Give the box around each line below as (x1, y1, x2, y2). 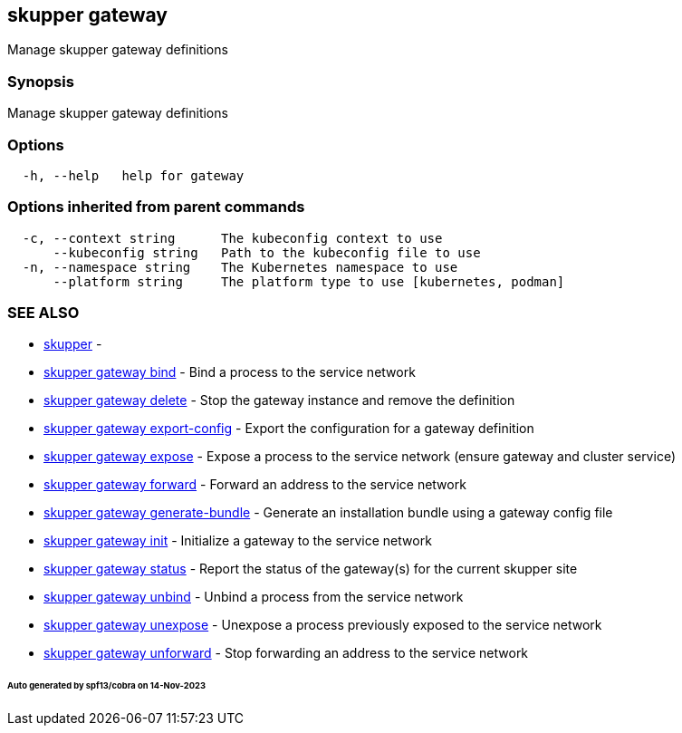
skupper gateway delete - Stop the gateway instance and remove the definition (43, 392, 515, 409)
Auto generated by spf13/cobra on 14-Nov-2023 (7, 680, 206, 691)
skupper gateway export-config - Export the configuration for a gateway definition (43, 420, 534, 437)
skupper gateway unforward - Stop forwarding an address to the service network (43, 645, 529, 661)
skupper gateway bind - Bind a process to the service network (43, 364, 416, 381)
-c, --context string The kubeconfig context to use (22, 230, 443, 246)
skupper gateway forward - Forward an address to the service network (43, 477, 466, 493)
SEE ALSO (7, 304, 80, 323)
